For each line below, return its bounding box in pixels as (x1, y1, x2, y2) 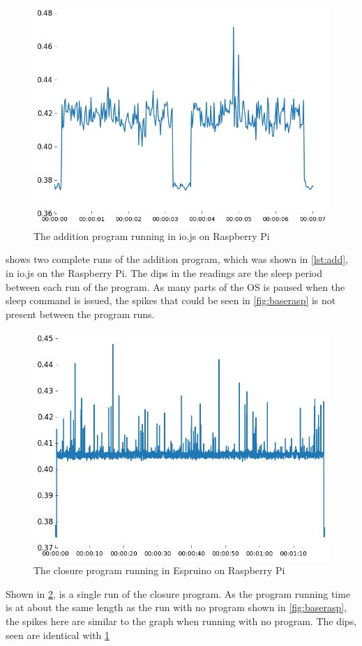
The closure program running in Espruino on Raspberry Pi (33, 563, 285, 578)
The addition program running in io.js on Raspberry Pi (33, 228, 270, 243)
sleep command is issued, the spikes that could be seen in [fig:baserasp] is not (6, 293, 336, 308)
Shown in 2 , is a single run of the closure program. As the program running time (6, 586, 351, 601)
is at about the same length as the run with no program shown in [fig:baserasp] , (6, 600, 347, 615)
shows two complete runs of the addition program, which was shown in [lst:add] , (6, 252, 348, 266)
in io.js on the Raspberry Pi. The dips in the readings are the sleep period (6, 265, 323, 280)
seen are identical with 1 (6, 627, 110, 642)
